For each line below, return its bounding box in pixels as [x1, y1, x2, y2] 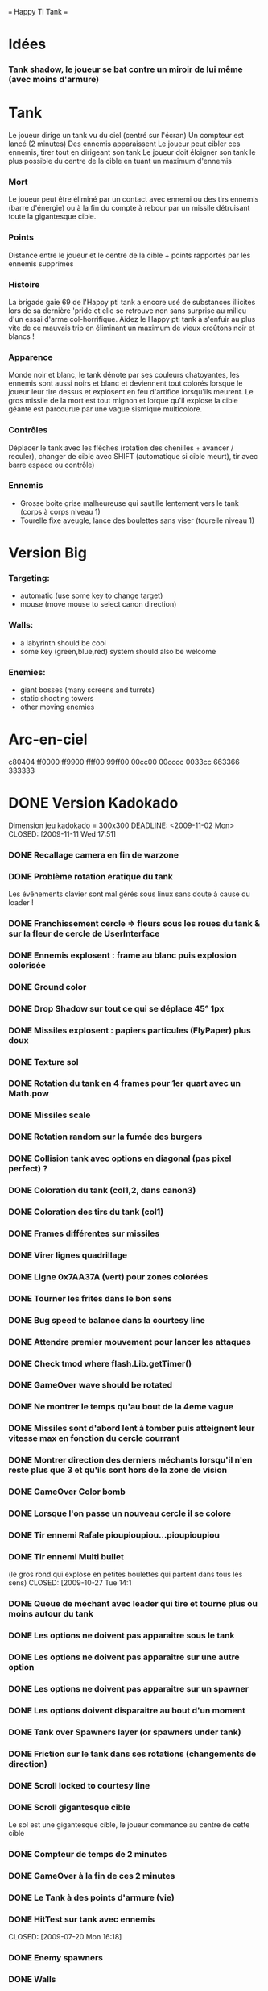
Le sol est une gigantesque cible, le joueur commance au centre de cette [8, 1819, 250, 1830]
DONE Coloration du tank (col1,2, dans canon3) [8, 1185, 196, 1196]
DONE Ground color [8, 981, 87, 992]
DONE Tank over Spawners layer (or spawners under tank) [8, 1726, 241, 1738]
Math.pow [8, 1088, 50, 1100]
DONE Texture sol [8, 1056, 79, 1067]
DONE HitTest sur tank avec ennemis [8, 1914, 155, 1925]
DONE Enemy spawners [8, 1951, 103, 1963]
